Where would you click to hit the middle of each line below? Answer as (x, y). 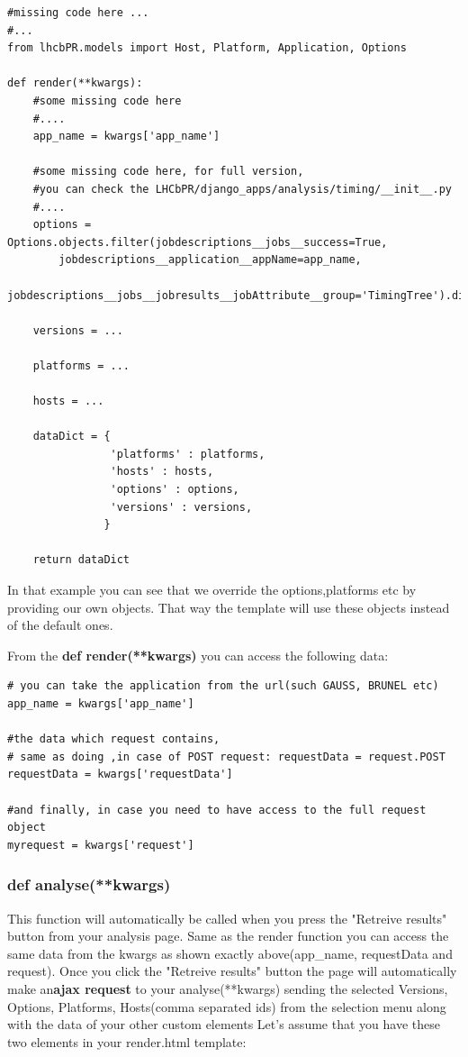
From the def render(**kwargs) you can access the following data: (198, 655)
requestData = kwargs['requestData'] (120, 775)
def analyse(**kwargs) (89, 884)
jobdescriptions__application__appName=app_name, (210, 260)
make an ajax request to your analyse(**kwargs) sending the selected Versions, (228, 988)
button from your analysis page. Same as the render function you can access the (228, 936)
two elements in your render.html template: (127, 1041)
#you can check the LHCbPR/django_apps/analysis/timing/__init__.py (242, 189)
